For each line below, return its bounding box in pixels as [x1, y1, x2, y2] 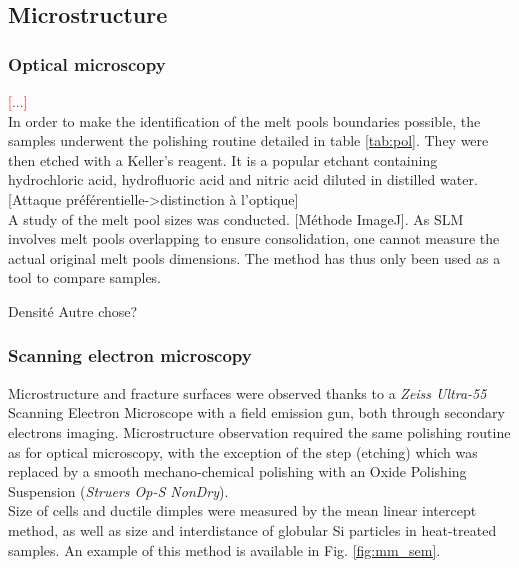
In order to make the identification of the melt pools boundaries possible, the [8, 110, 481, 131]
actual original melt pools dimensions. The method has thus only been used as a [8, 247, 501, 268]
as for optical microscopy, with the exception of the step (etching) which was [8, 441, 478, 462]
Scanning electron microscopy [8, 343, 252, 368]
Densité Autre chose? [8, 300, 138, 321]
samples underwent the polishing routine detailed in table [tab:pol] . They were [8, 130, 489, 151]
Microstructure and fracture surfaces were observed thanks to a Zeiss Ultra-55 [8, 382, 487, 403]
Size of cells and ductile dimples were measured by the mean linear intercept [8, 500, 477, 521]
